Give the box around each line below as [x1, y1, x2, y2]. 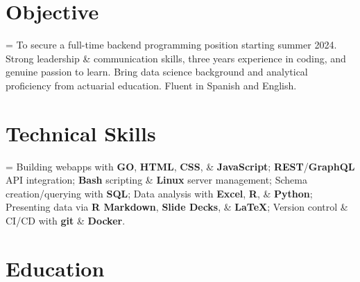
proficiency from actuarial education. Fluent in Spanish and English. [6, 78, 297, 92]
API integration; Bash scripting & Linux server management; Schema [6, 173, 307, 187]
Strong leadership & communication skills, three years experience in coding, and [6, 51, 346, 65]
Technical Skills [6, 118, 156, 147]
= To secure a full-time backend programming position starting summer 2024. [6, 37, 337, 52]
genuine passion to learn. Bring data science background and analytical [6, 64, 308, 79]
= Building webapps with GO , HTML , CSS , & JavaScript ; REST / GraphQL [6, 159, 355, 173]
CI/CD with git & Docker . [6, 213, 126, 227]
